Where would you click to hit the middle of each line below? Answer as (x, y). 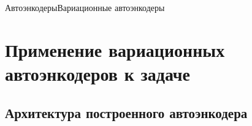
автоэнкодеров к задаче (98, 73)
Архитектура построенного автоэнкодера (126, 112)
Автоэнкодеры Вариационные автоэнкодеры (85, 7)
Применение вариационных (115, 49)
